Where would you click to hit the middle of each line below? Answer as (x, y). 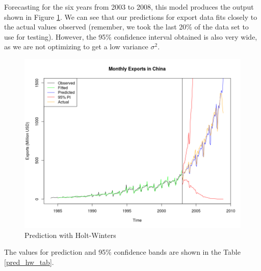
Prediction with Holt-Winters (70, 235)
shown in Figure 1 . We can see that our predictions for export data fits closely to (131, 17)
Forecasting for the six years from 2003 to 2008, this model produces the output (129, 7)
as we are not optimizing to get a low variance (76, 47)
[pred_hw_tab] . (29, 262)
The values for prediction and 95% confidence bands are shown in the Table (122, 252)
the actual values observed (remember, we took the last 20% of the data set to (126, 27)
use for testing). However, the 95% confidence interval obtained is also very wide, (131, 36)
